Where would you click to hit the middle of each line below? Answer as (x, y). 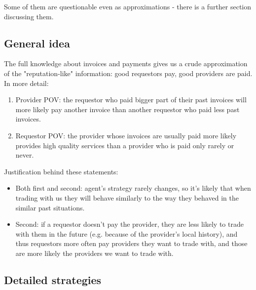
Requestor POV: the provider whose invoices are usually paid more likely (126, 135)
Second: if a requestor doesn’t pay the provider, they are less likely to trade (129, 224)
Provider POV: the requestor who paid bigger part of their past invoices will (131, 100)
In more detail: (26, 83)
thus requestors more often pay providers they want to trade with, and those (131, 243)
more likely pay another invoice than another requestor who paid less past (128, 109)
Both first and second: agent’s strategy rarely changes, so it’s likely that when (133, 188)
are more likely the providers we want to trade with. (94, 253)
